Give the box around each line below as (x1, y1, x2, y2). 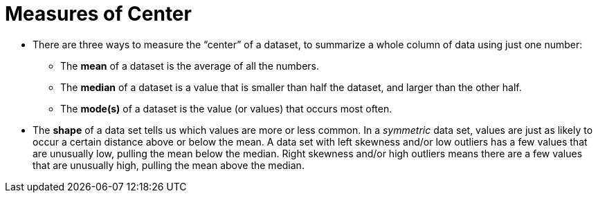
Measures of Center (5, 2, 192, 26)
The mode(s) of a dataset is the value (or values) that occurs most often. (60, 102, 392, 115)
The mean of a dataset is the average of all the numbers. (60, 59, 319, 72)
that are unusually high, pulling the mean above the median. (33, 159, 305, 171)
